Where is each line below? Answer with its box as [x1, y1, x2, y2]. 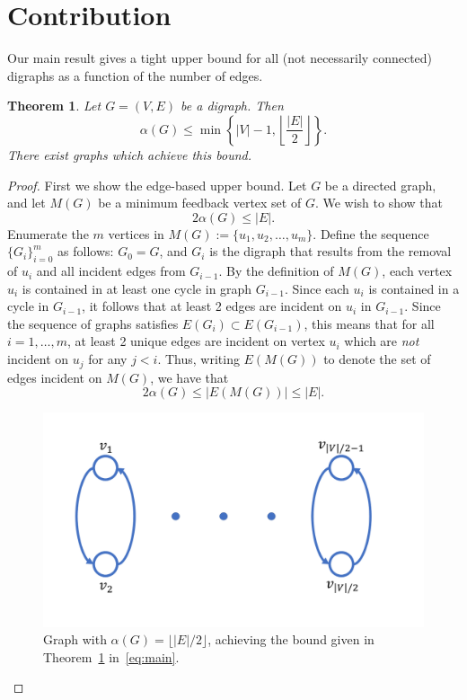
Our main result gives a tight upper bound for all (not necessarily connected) [7, 49, 433, 67]
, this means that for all [304, 314, 435, 332]
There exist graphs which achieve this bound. [7, 145, 252, 164]
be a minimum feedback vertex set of [98, 193, 302, 212]
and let [7, 193, 46, 212]
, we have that [150, 368, 229, 386]
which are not [344, 332, 419, 350]
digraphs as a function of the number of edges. [7, 66, 263, 84]
